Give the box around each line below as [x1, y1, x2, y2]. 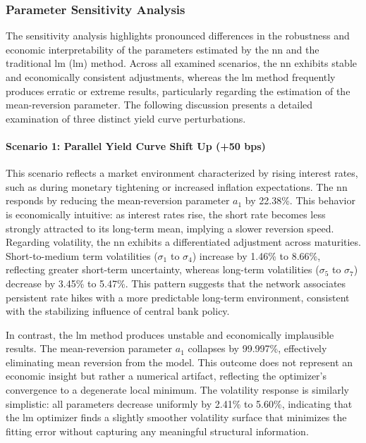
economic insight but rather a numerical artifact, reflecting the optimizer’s [6, 368, 327, 383]
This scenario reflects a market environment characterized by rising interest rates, [6, 166, 358, 180]
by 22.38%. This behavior [245, 193, 355, 208]
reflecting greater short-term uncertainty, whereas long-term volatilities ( [6, 262, 319, 277]
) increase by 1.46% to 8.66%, [192, 248, 321, 263]
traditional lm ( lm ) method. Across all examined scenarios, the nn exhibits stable [6, 56, 358, 70]
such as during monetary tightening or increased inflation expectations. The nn [6, 179, 348, 194]
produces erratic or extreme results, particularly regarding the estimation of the [6, 83, 350, 98]
